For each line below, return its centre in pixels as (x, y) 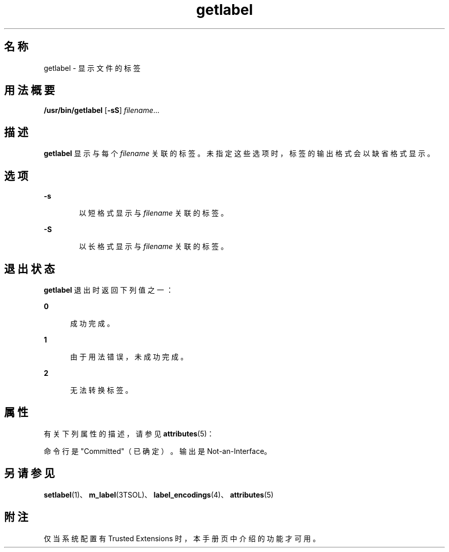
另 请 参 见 (29, 473)
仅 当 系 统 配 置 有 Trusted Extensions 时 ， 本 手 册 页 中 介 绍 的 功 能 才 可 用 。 (182, 538)
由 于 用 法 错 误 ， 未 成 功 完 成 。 (129, 356)
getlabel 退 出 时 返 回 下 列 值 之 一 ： (108, 290)
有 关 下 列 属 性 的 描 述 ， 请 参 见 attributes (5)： (129, 433)
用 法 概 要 (29, 90)
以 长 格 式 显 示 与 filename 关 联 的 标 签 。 (154, 246)
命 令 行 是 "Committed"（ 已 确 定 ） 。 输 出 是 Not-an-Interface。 (158, 451)
